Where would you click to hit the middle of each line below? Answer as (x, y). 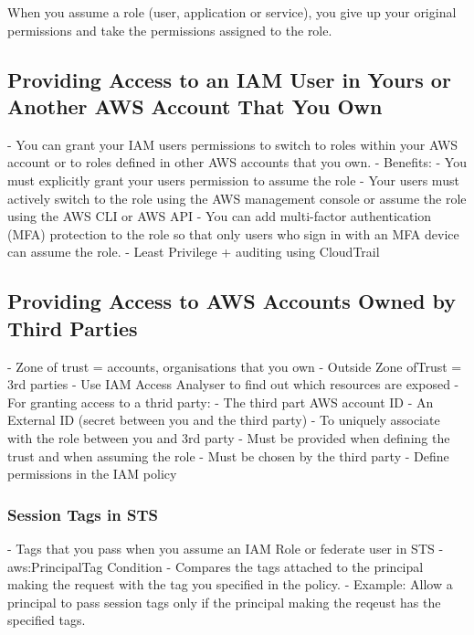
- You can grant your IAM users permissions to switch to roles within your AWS (233, 144)
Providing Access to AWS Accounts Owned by (232, 301)
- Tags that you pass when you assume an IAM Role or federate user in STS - (226, 548)
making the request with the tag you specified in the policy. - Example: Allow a (230, 584)
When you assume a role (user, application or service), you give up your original (232, 12)
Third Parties (73, 328)
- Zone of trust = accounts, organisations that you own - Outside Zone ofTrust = (235, 366)
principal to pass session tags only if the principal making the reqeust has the (224, 602)
